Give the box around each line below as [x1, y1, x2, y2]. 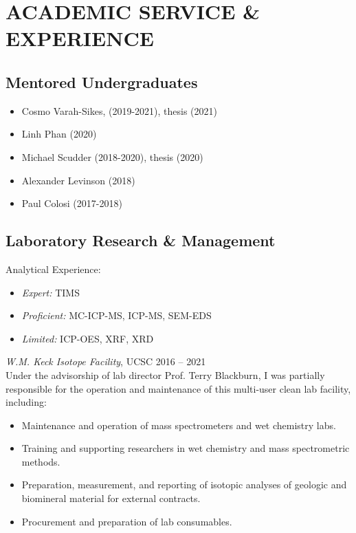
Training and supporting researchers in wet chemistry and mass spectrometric [21, 441, 350, 455]
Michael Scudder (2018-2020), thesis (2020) [21, 149, 203, 164]
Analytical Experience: [5, 261, 101, 276]
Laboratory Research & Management [5, 230, 276, 251]
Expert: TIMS [21, 285, 80, 299]
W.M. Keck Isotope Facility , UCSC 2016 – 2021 [5, 354, 206, 369]
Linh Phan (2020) [21, 127, 97, 141]
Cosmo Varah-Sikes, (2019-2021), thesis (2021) [21, 103, 218, 118]
